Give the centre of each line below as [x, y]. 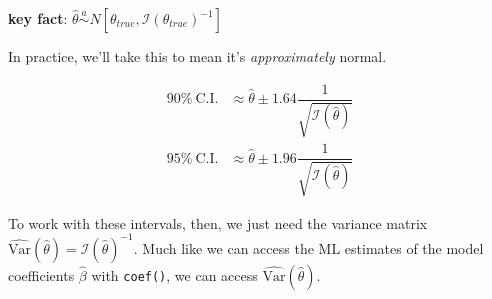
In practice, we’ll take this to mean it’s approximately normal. [197, 56]
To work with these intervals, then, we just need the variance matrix [218, 222]
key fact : [38, 18]
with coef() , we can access [174, 274]
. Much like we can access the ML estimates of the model [308, 247]
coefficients [41, 274]
